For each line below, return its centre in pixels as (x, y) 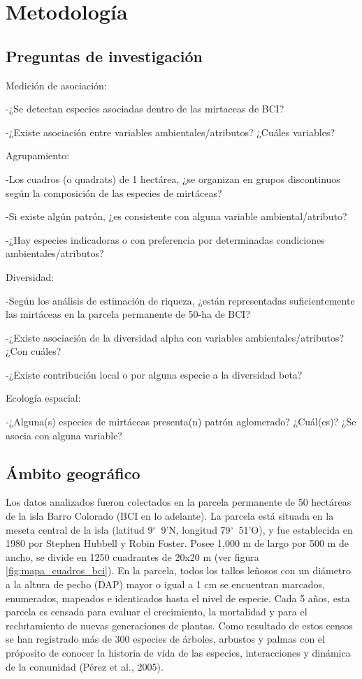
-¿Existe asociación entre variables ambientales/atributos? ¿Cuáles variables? (171, 132)
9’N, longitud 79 (196, 529)
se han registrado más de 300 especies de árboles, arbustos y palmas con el (165, 639)
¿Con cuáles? (34, 351)
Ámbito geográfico (73, 473)
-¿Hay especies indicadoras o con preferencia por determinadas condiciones (165, 239)
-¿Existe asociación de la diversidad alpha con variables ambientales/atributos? (175, 337)
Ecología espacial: (43, 398)
